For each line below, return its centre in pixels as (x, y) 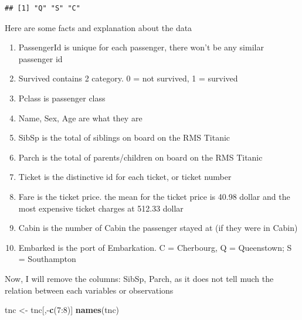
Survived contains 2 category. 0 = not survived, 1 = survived (128, 78)
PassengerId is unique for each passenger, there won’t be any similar (141, 47)
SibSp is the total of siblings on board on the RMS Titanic (124, 137)
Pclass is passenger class (62, 98)
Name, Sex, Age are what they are (80, 118)
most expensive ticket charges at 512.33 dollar (101, 208)
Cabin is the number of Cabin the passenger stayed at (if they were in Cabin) (158, 228)
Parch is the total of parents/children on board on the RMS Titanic (140, 157)
